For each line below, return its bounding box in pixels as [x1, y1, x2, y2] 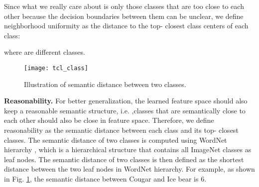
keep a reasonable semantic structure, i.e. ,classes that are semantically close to [4, 105, 246, 115]
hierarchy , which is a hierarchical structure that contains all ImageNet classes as [4, 144, 252, 155]
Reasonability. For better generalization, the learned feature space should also [4, 95, 248, 106]
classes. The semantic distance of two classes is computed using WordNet [4, 134, 227, 145]
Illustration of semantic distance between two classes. [24, 79, 186, 89]
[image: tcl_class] [24, 64, 88, 72]
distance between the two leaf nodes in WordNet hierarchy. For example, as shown [4, 164, 255, 174]
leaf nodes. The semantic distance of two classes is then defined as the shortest [4, 154, 244, 164]
